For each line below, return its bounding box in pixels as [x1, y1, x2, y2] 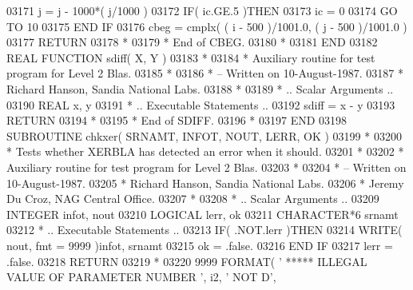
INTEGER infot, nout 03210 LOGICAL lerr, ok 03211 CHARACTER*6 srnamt [6, 205, 399, 222]
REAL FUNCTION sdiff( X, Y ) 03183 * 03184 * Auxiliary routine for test [6, 49, 375, 66]
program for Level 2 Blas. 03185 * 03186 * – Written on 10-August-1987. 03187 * [6, 65, 403, 81]
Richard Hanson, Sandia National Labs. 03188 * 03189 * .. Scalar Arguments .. [6, 80, 394, 97]
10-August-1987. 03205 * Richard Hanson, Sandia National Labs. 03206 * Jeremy [6, 174, 404, 191]
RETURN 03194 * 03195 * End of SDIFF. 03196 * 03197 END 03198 [6, 112, 347, 129]
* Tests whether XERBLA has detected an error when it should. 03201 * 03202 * [6, 143, 404, 160]
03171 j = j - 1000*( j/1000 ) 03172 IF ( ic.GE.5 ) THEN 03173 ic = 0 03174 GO [6, 2, 398, 18]
